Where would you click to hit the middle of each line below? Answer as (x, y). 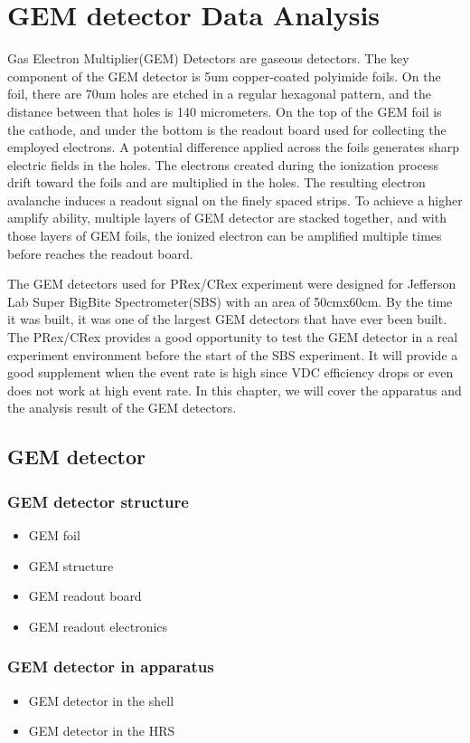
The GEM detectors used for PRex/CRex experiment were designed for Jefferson (232, 284)
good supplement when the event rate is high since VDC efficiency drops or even (230, 372)
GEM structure (71, 565)
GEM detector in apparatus (111, 667)
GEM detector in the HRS (102, 731)
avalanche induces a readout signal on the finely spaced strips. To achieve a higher (235, 200)
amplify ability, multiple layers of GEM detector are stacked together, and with (227, 218)
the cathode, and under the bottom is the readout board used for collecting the (227, 129)
